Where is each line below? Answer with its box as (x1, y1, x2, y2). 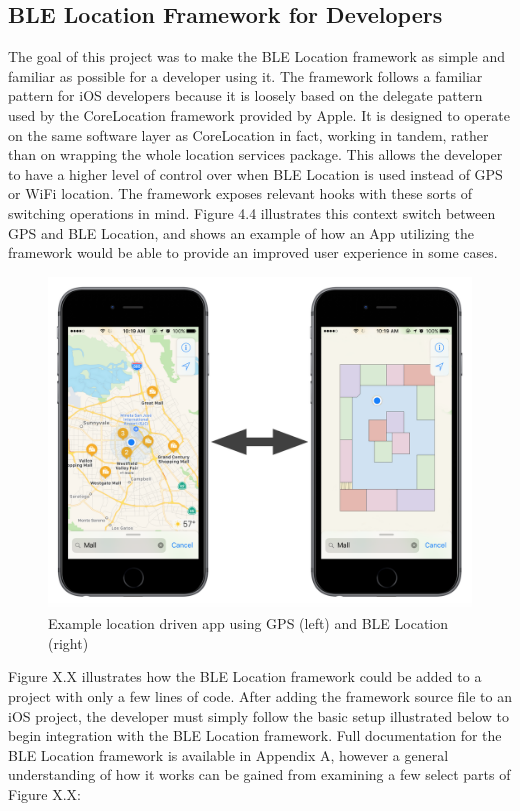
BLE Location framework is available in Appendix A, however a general (8, 744, 449, 765)
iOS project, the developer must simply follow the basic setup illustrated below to (8, 705, 510, 726)
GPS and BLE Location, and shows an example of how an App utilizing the (8, 222, 474, 243)
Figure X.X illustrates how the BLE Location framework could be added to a (8, 666, 482, 687)
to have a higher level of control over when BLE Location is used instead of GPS (8, 163, 503, 184)
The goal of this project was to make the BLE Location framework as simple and (8, 46, 505, 67)
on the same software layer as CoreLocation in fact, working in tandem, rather (8, 124, 489, 145)
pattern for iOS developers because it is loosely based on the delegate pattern (8, 85, 483, 106)
